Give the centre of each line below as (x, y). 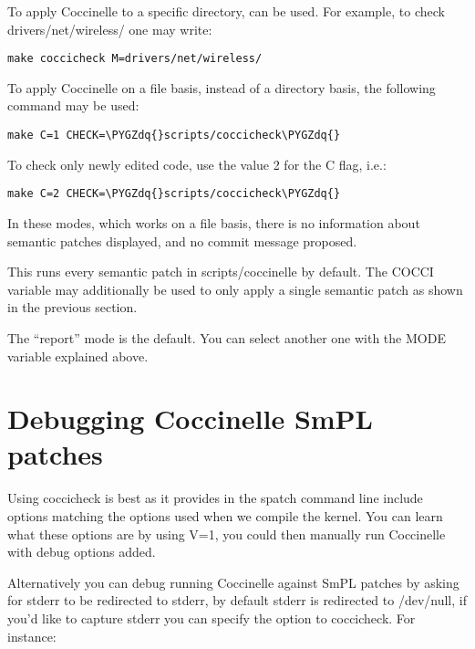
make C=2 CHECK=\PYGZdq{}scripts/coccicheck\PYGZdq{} (174, 194)
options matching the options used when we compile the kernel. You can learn (225, 516)
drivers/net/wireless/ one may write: (110, 29)
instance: (32, 636)
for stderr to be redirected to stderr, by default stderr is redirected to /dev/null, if (237, 600)
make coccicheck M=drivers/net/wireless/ (135, 59)
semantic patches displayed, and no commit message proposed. (182, 241)
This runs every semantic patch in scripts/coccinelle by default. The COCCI (221, 272)
